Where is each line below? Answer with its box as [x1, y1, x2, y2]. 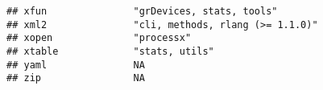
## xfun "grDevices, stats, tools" [6, 6, 278, 17]
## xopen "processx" [6, 32, 192, 44]
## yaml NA [6, 59, 145, 71]
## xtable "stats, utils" [6, 45, 214, 57]
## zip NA [6, 72, 145, 84]
